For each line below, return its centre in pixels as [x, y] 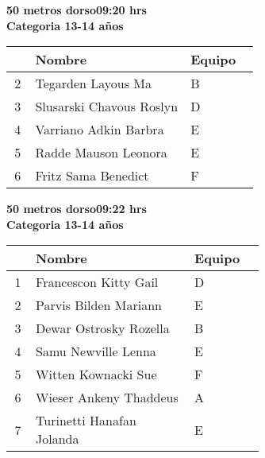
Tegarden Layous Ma [93, 83]
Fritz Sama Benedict [92, 176]
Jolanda [58, 439]
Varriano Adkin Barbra [100, 130]
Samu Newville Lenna [96, 351]
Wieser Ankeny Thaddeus [107, 398]
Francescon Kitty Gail [97, 282]
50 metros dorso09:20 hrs [77, 10]
